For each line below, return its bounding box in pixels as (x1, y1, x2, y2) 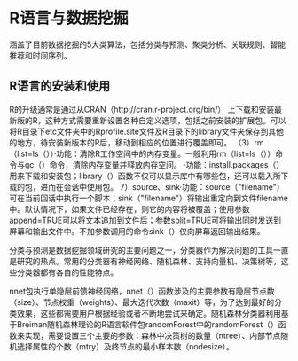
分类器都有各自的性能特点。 (16, 267, 118, 278)
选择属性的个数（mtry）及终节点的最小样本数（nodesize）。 (16, 341, 235, 351)
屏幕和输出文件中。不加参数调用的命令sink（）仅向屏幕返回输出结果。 (9, 225, 265, 236)
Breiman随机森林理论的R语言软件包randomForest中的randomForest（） (16, 318, 278, 329)
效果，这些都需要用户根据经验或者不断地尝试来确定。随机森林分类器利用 (16, 308, 281, 318)
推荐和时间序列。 (9, 50, 72, 60)
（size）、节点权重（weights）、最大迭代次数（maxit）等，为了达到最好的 (9, 296, 275, 307)
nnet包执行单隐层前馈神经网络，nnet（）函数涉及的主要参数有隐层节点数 (9, 286, 275, 296)
